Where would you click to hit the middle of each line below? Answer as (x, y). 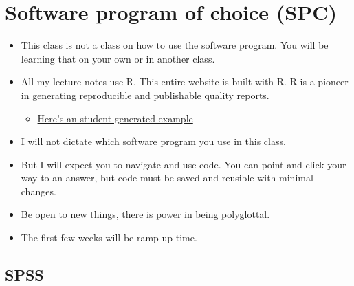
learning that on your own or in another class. (118, 58)
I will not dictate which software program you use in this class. (153, 141)
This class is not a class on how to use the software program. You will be (175, 45)
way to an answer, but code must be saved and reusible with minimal (167, 178)
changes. (38, 191)
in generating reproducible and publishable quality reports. (145, 95)
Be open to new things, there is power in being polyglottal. (145, 214)
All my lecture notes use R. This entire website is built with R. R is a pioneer (185, 81)
